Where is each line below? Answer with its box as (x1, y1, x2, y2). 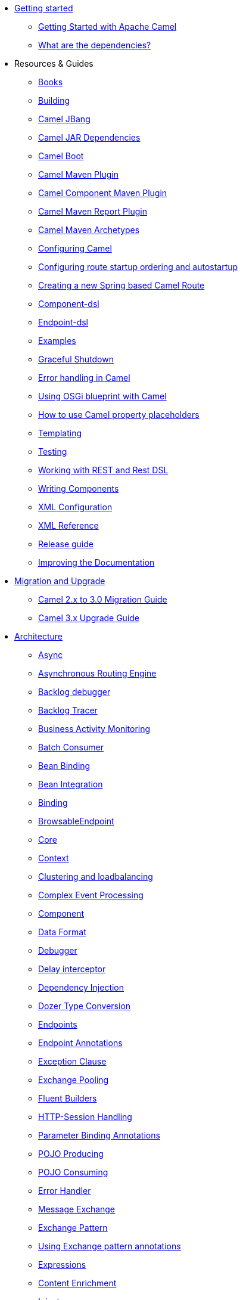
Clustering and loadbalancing (38, 871, 153, 882)
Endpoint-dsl (38, 317, 88, 327)
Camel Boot (38, 151, 84, 161)
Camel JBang (38, 114, 91, 124)
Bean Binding (38, 761, 91, 771)
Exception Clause (38, 1056, 107, 1066)
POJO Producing (38, 1149, 104, 1159)
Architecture (14, 631, 63, 641)
